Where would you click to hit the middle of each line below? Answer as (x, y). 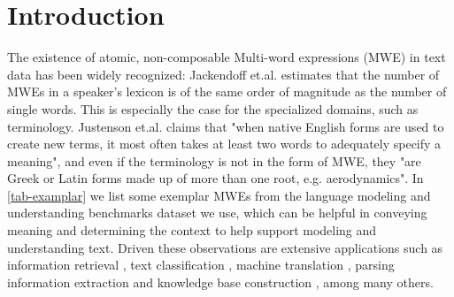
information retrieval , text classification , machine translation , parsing (201, 265)
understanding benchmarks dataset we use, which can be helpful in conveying (217, 213)
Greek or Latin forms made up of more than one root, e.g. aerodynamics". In (215, 178)
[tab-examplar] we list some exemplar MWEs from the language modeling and (219, 195)
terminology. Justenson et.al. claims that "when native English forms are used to (226, 126)
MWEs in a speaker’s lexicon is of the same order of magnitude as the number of (227, 91)
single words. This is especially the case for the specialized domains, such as (213, 108)
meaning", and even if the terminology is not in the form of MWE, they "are (214, 160)
